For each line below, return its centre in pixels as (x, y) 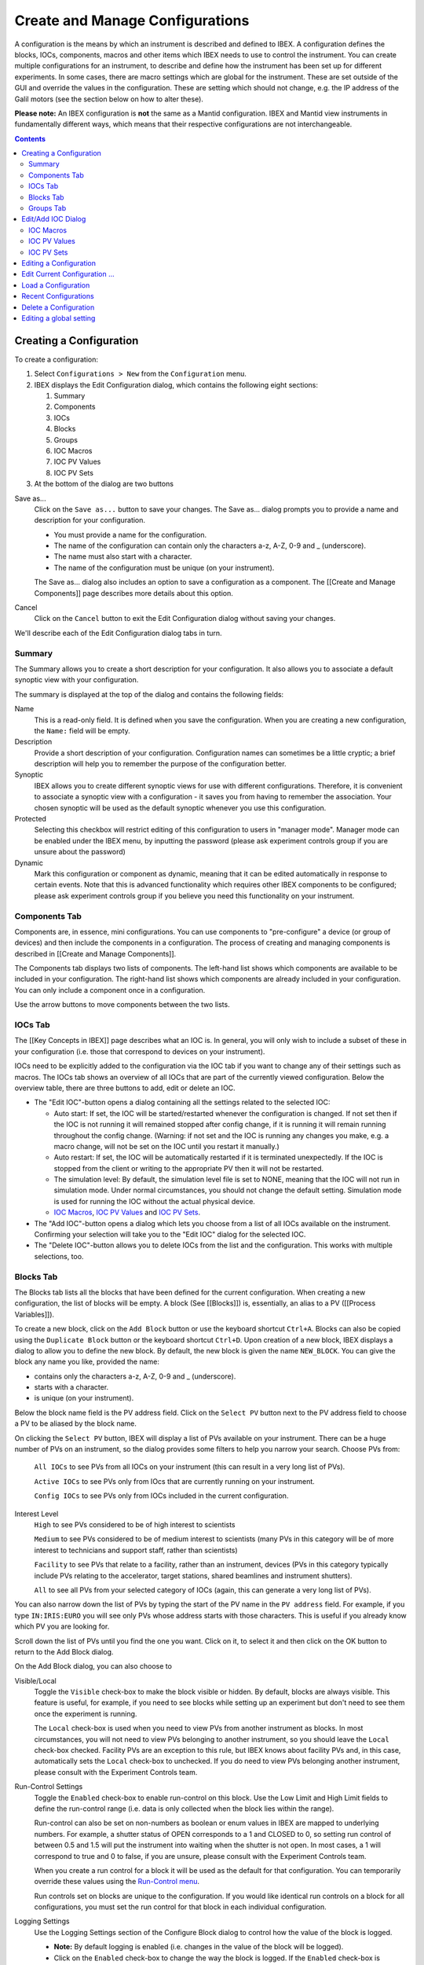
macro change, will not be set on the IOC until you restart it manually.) (167, 1146)
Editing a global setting (58, 318)
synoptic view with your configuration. (77, 680)
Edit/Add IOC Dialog (54, 219)
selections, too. (59, 1256)
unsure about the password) (80, 852)
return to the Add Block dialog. (64, 1651)
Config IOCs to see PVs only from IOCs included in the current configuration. (161, 1496)
